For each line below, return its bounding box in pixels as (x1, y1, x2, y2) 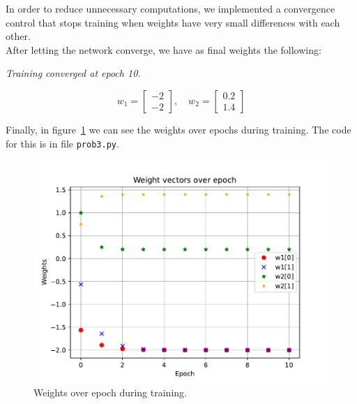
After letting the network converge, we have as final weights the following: (6, 42, 321, 57)
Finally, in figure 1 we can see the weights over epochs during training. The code (6, 122, 351, 136)
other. (6, 29, 31, 43)
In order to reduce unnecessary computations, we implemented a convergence (6, 1, 335, 15)
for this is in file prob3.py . (6, 136, 119, 150)
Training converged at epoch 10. (6, 66, 141, 80)
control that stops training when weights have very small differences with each (6, 15, 340, 29)
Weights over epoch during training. (33, 384, 187, 399)
